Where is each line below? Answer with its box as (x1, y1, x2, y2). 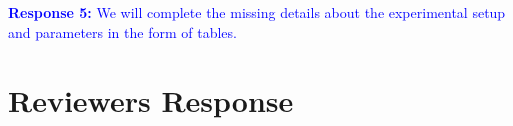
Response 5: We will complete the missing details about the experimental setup (8, 2, 506, 22)
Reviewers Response (8, 80, 294, 121)
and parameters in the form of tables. (8, 21, 237, 42)
